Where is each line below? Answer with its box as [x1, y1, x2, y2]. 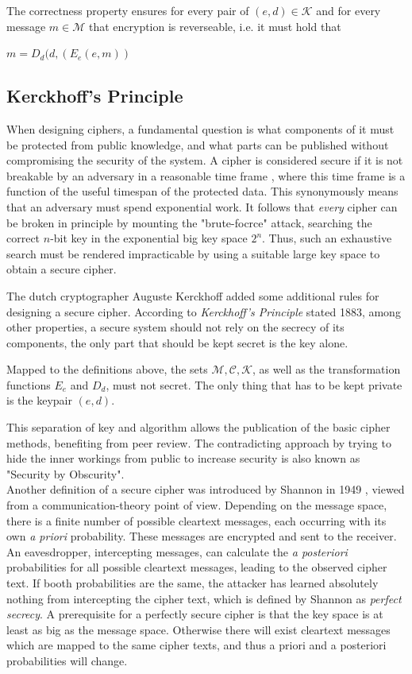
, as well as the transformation [252, 361, 401, 378]
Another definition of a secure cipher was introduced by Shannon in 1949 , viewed [6, 481, 405, 498]
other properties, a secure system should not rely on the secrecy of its [6, 319, 345, 335]
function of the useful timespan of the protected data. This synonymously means [6, 183, 399, 199]
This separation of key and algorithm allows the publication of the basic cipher [6, 419, 391, 436]
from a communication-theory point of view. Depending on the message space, [6, 497, 387, 513]
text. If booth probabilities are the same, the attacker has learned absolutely [6, 575, 379, 591]
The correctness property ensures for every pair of [6, 2, 249, 18]
